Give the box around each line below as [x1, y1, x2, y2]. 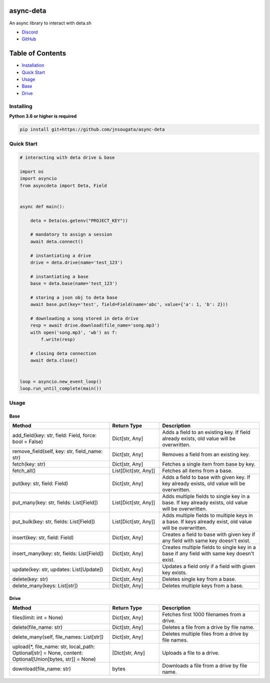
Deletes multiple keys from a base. [162, 582, 243, 589]
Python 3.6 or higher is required [9, 113, 77, 119]
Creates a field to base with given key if [162, 531, 255, 538]
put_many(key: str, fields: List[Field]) [12, 499, 98, 506]
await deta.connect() [30, 238, 83, 244]
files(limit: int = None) [12, 614, 63, 621]
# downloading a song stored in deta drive [30, 315, 138, 321]
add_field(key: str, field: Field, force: [12, 432, 97, 439]
